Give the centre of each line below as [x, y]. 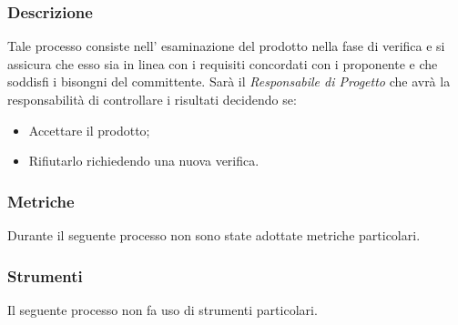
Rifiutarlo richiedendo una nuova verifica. [144, 161]
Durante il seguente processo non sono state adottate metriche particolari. [214, 235]
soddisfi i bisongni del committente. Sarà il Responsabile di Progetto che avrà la [229, 81]
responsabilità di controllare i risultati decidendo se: [152, 99]
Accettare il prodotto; [89, 130]
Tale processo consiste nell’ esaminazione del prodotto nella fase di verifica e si [226, 46]
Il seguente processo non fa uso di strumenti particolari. [163, 309]
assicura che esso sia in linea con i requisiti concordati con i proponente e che [223, 63]
